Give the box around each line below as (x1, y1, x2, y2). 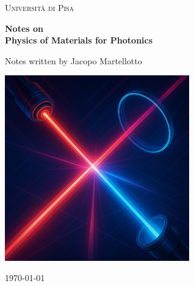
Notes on (5, 21, 43, 34)
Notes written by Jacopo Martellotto (5, 54, 142, 67)
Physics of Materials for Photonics (5, 34, 153, 47)
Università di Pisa (5, 1, 74, 13)
